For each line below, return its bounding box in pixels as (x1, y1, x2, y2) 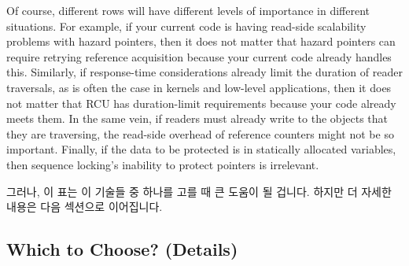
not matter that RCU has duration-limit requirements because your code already (6, 94, 396, 111)
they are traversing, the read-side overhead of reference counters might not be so (6, 125, 394, 142)
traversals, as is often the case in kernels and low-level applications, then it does (6, 79, 392, 95)
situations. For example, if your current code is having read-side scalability (6, 17, 367, 34)
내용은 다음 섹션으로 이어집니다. (6, 198, 163, 215)
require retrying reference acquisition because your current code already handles (6, 48, 392, 65)
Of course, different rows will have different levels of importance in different (6, 2, 370, 18)
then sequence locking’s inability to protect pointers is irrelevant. (6, 156, 319, 172)
